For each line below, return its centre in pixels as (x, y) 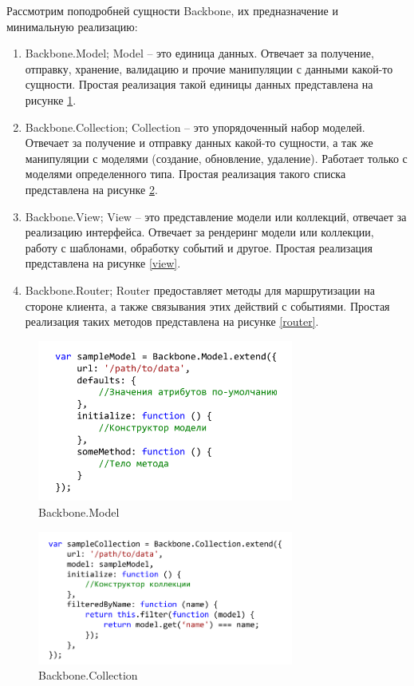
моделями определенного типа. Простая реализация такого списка (185, 174)
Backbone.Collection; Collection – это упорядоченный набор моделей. (195, 127)
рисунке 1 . (51, 99)
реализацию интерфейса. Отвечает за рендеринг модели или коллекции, (199, 232)
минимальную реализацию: (72, 26)
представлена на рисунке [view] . (103, 263)
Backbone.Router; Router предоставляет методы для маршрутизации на (200, 289)
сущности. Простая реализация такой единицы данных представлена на (199, 84)
